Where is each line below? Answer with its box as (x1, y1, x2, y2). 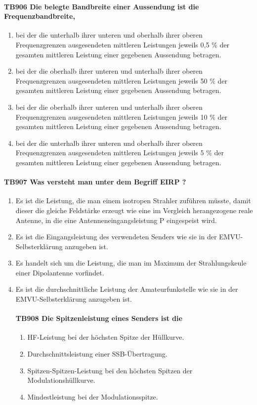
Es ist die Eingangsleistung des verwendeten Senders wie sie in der (15, 231, 217, 242)
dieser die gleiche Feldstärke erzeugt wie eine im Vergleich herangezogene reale (15, 205, 253, 215)
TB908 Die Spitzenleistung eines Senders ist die (15, 313, 182, 323)
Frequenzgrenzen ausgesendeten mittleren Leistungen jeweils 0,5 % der (15, 39, 229, 49)
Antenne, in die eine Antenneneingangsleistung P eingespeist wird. (15, 215, 217, 225)
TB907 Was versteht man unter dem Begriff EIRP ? (4, 177, 186, 187)
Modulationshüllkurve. (27, 375, 95, 385)
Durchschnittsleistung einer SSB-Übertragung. (27, 349, 168, 359)
